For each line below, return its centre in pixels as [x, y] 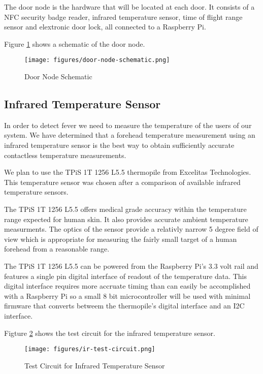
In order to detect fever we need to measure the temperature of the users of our [128, 125]
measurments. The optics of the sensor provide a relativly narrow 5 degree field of [131, 229]
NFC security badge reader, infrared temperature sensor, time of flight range [123, 17]
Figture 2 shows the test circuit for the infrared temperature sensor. [110, 333]
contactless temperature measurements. [65, 155]
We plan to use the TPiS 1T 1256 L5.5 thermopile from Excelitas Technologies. [128, 172]
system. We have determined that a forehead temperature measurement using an [130, 135]
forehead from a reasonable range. [57, 249]
